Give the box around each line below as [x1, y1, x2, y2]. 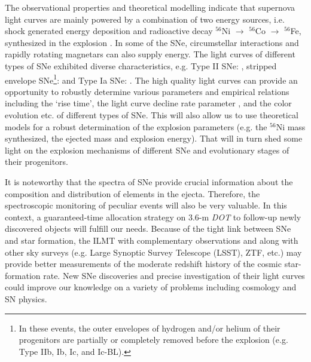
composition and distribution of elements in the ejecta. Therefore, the [5, 187, 260, 200]
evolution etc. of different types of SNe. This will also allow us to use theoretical [5, 109, 298, 121]
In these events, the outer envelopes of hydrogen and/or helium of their [19, 321, 280, 334]
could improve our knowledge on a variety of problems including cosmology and [5, 281, 297, 293]
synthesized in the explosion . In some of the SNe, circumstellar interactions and [5, 36, 299, 48]
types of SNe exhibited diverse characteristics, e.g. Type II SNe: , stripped [5, 59, 277, 72]
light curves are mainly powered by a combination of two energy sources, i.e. [5, 13, 285, 25]
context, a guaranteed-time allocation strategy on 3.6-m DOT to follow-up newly [5, 210, 301, 223]
